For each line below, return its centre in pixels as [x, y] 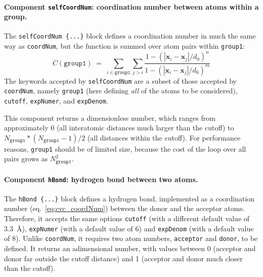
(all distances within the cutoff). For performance [164, 137]
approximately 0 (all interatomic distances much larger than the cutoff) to [119, 128]
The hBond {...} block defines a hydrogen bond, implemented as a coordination [129, 198]
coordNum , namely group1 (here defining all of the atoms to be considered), [121, 91]
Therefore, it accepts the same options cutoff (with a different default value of [127, 218]
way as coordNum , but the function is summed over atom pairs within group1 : [124, 46]
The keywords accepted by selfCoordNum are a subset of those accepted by [120, 80]
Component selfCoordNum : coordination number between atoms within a [131, 6]
